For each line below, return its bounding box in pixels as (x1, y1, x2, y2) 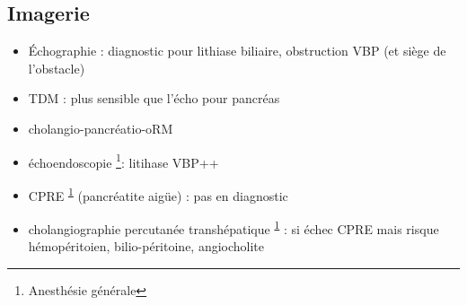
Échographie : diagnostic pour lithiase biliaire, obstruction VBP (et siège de (28, 41, 446, 60)
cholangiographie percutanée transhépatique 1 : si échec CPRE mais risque (28, 217, 439, 238)
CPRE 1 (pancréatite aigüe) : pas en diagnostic (28, 183, 288, 205)
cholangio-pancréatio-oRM (28, 118, 173, 137)
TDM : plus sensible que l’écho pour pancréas (28, 89, 280, 108)
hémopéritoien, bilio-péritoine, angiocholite (28, 237, 265, 256)
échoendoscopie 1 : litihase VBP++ (28, 150, 219, 171)
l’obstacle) (28, 58, 85, 77)
